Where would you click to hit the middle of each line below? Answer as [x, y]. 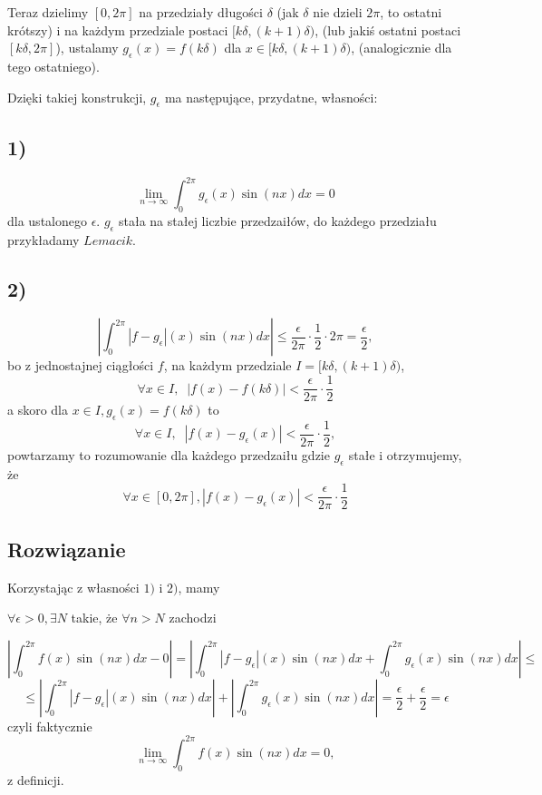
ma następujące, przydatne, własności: [271, 97]
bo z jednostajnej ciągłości [81, 365]
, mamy [199, 587]
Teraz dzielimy [48, 12]
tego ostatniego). [53, 66]
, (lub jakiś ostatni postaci [388, 29]
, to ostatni [411, 12]
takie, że [94, 618]
